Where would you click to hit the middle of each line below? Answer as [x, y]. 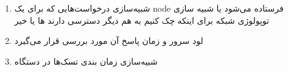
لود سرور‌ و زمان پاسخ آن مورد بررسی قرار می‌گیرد [109, 41]
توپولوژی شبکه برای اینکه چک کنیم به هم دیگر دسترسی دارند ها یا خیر [142, 20]
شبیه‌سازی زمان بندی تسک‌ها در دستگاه [86, 61]
